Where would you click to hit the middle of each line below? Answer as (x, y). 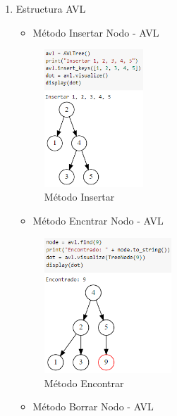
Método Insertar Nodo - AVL (96, 32)
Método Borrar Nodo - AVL (93, 406)
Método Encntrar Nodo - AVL (98, 220)
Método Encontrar (84, 383)
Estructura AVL (51, 8)
